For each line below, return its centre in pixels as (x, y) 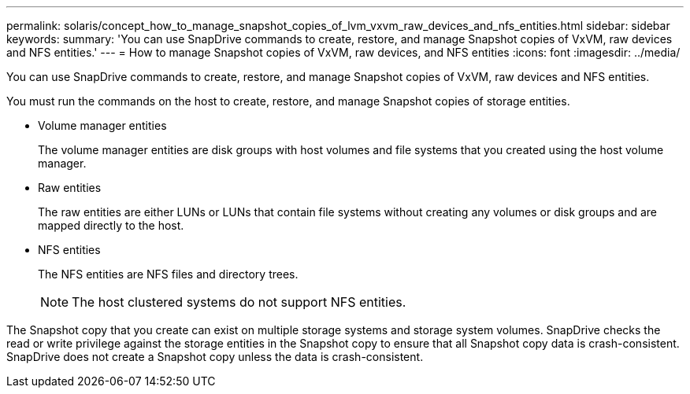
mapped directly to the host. (111, 225)
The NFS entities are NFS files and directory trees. (168, 274)
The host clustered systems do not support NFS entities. (239, 302)
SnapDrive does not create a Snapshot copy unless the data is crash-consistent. (215, 357)
